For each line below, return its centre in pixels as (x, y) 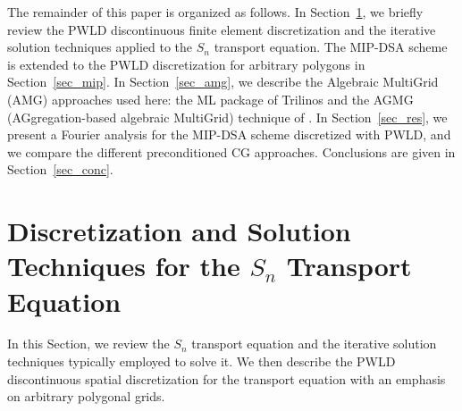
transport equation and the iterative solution (314, 344)
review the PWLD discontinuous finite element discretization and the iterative (222, 29)
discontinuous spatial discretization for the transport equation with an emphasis (227, 378)
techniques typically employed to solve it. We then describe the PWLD (202, 361)
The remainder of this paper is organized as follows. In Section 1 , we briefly (215, 12)
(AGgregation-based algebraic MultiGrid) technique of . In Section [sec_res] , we (227, 117)
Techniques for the (124, 266)
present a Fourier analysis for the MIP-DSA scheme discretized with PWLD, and (229, 134)
